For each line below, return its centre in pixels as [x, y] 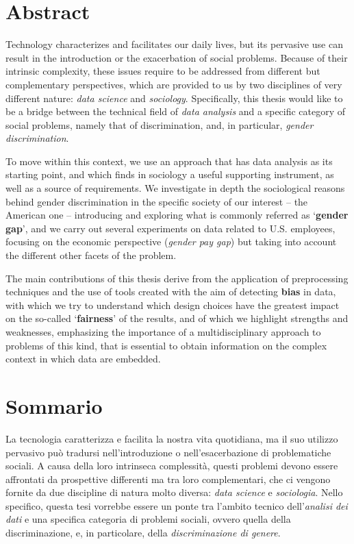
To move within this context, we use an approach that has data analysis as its [169, 161]
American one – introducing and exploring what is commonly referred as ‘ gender [177, 215]
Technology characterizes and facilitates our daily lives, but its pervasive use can [174, 44]
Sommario [54, 405]
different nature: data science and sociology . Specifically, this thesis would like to [174, 98]
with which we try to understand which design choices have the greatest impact [173, 305]
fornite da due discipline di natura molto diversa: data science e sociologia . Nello [174, 492]
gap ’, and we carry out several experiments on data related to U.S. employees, [170, 228]
